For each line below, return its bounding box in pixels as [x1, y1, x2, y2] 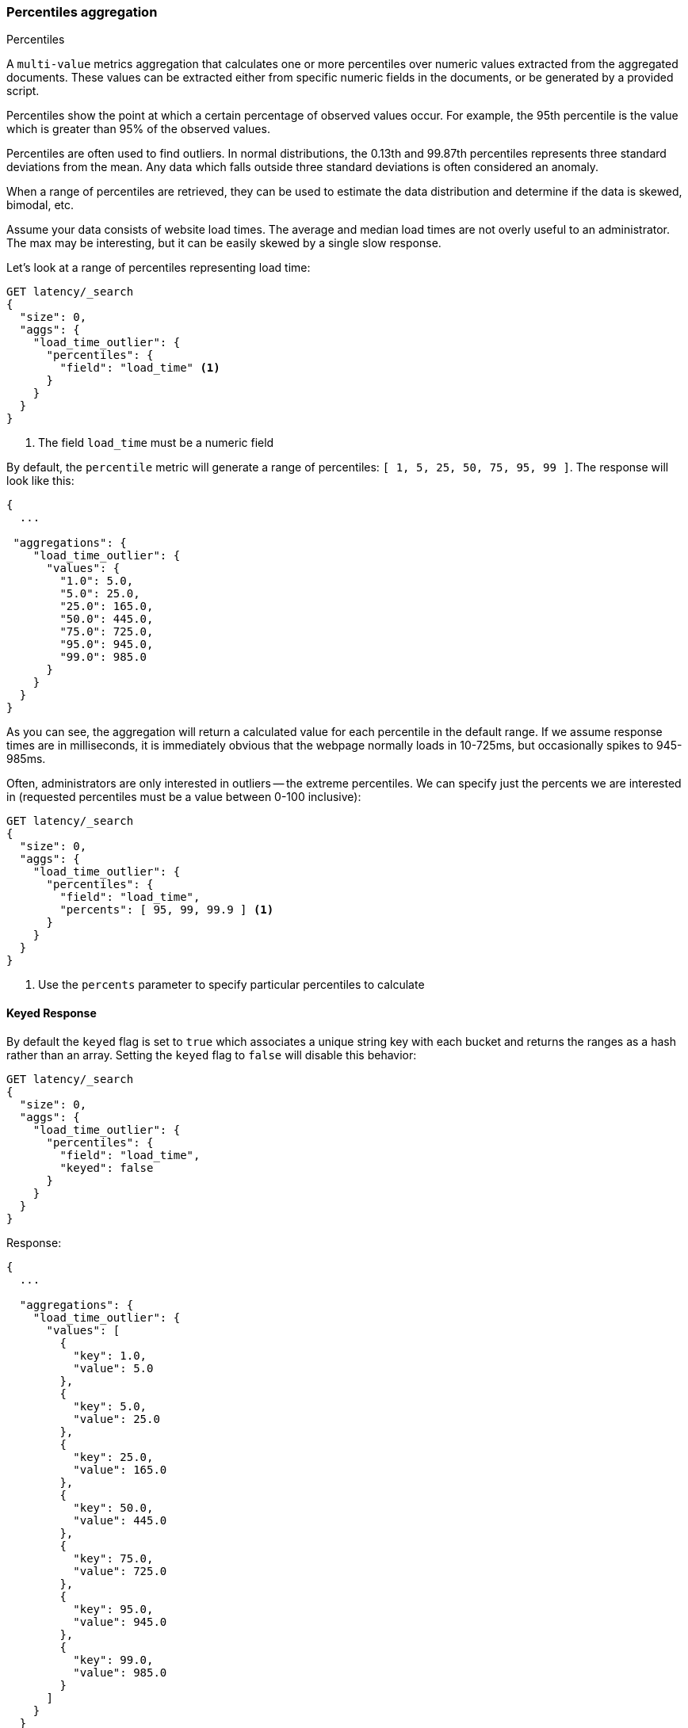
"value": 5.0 [73, 1361, 154, 1375]
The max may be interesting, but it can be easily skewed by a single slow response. [6, 236, 441, 250]
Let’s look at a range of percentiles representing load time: [6, 261, 311, 275]
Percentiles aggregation [6, 4, 158, 20]
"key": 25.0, [73, 1450, 154, 1463]
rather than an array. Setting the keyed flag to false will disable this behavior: [6, 1047, 417, 1062]
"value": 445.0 [73, 1513, 167, 1527]
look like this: [6, 474, 75, 488]
